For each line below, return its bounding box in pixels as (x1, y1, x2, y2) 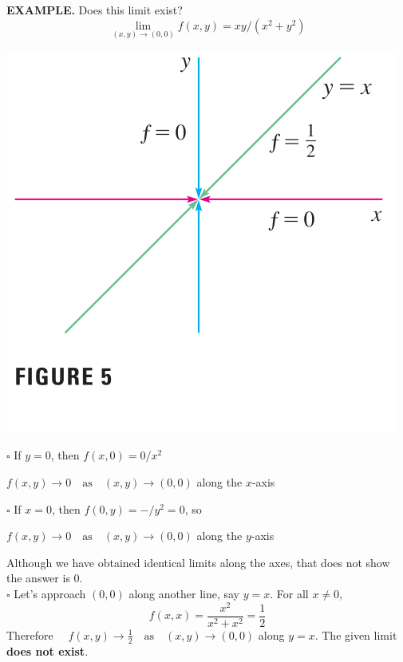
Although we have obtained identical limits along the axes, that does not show (6, 554, 390, 570)
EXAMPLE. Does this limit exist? (6, 2, 183, 18)
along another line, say (128, 585, 240, 601)
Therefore (6, 626, 53, 643)
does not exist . (6, 642, 89, 659)
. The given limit (314, 626, 397, 643)
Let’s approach (14, 585, 86, 601)
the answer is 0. (6, 569, 83, 586)
